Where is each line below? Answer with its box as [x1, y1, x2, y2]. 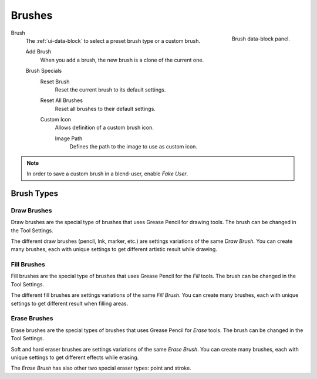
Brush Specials [25, 67, 62, 75]
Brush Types [11, 188, 59, 198]
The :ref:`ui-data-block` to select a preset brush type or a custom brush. [25, 37, 201, 44]
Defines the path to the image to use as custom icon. [69, 143, 198, 150]
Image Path [55, 135, 83, 142]
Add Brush [25, 48, 52, 55]
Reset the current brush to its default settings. [55, 86, 166, 93]
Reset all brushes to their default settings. [55, 105, 156, 112]
